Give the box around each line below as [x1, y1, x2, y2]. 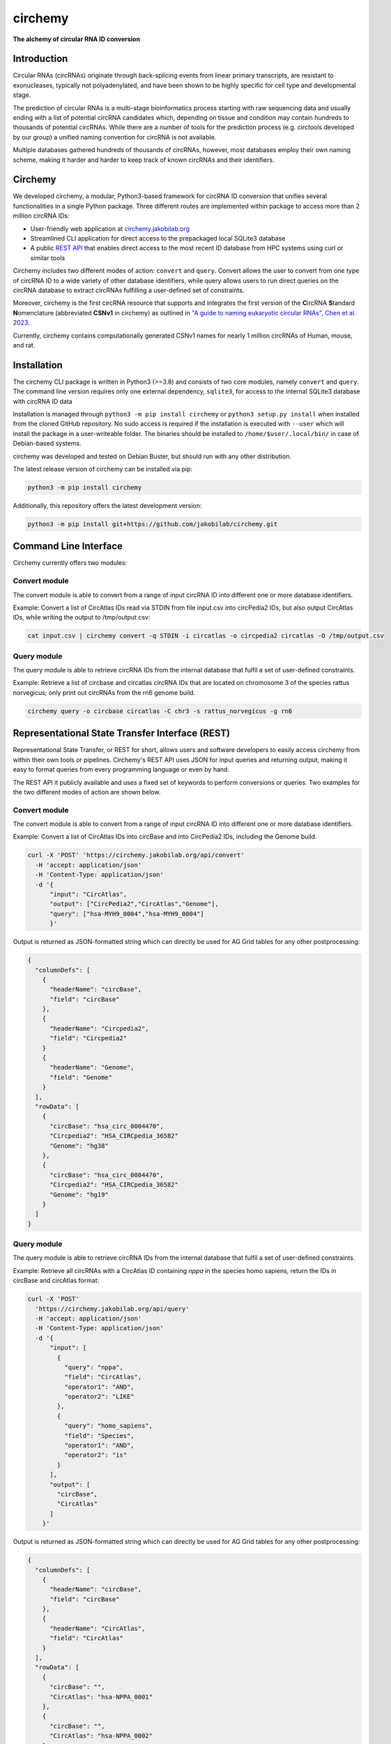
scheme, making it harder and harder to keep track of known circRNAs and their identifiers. [13, 156, 275, 164]
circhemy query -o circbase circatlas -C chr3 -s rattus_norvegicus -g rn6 [27, 707, 293, 715]
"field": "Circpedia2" [49, 1035, 128, 1042]
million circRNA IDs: [13, 211, 70, 220]
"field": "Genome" [49, 1073, 113, 1081]
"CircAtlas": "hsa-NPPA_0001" [49, 1692, 153, 1701]
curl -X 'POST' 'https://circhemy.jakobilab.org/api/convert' [27, 851, 245, 859]
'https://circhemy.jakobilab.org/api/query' [35, 1305, 190, 1313]
